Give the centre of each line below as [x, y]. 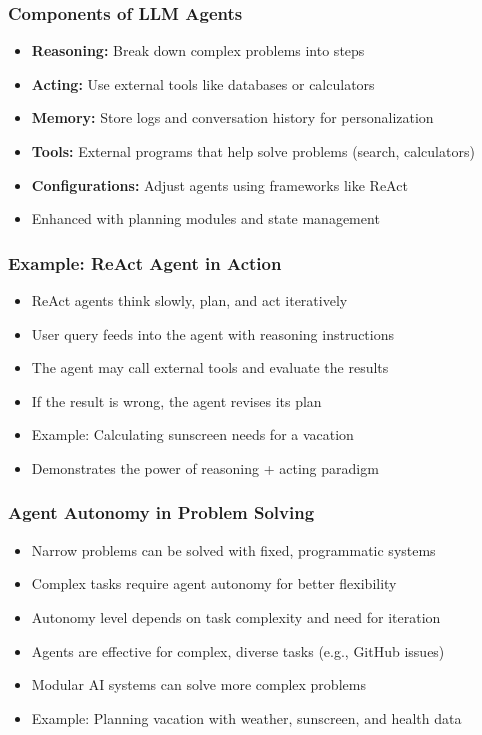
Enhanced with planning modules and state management [205, 218]
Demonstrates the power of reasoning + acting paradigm [205, 467]
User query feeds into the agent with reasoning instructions [213, 333]
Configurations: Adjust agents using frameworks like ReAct [219, 184]
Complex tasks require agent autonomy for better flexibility [214, 583]
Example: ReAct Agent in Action [145, 262]
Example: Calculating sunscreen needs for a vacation [192, 434]
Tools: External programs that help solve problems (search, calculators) [253, 151]
